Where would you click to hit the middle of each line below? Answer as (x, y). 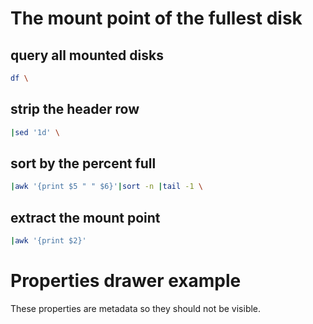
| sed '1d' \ (35, 132)
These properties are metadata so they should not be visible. (136, 308)
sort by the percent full (83, 163)
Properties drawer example (126, 281)
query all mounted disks (87, 55)
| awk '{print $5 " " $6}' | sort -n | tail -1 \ (106, 187)
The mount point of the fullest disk (156, 18)
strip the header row (75, 109)
